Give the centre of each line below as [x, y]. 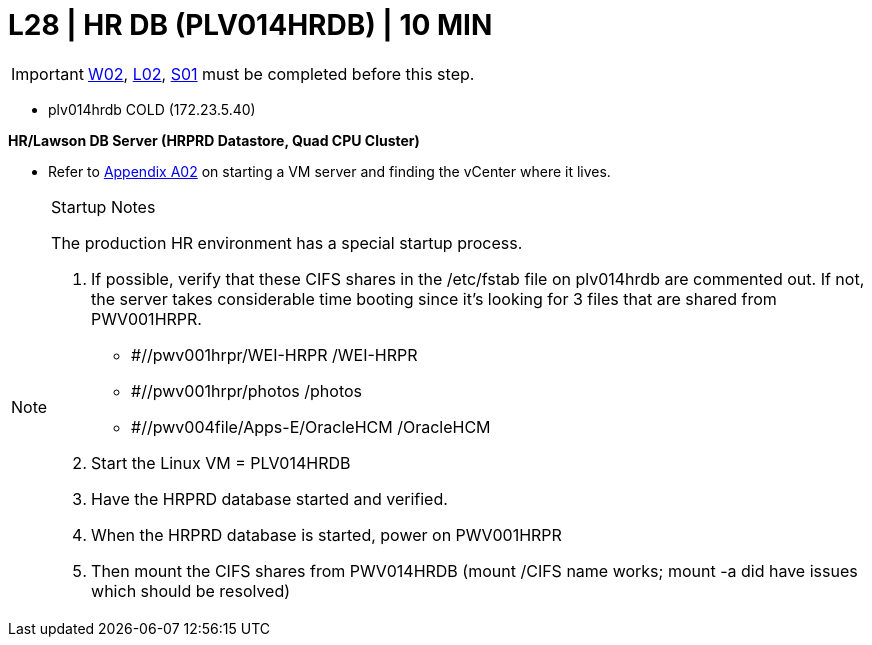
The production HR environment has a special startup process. [287, 242]
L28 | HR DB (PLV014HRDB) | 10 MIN [250, 25]
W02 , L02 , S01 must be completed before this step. [281, 73]
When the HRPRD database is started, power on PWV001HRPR [326, 534]
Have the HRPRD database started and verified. [269, 498]
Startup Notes [103, 206]
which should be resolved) [191, 590]
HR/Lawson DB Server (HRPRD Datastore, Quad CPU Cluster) [214, 140]
